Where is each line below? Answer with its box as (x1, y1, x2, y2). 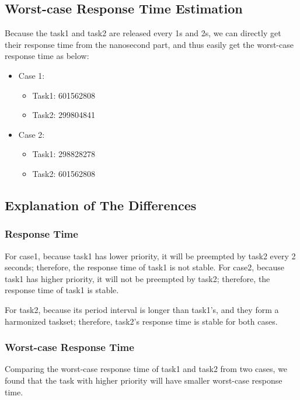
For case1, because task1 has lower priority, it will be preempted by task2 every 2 (5, 249, 296, 262)
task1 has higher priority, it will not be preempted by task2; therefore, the (5, 272, 270, 284)
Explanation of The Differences (5, 196, 197, 214)
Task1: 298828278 (32, 148, 96, 160)
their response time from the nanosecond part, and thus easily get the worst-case (5, 38, 294, 50)
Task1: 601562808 (32, 89, 96, 101)
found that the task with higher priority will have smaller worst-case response (5, 374, 282, 386)
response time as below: (5, 50, 89, 62)
